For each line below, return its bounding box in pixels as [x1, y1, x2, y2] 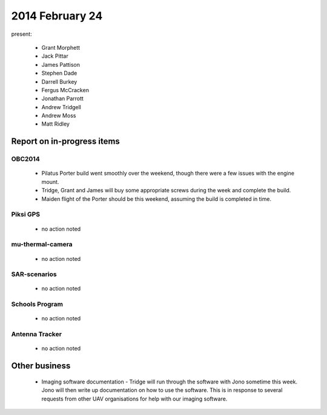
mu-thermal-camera [11, 240, 73, 249]
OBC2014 [11, 155, 40, 163]
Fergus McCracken [41, 86, 89, 93]
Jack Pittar [41, 52, 69, 60]
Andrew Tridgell [41, 103, 81, 110]
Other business [11, 361, 71, 371]
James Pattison [41, 61, 81, 68]
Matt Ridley [41, 120, 70, 127]
